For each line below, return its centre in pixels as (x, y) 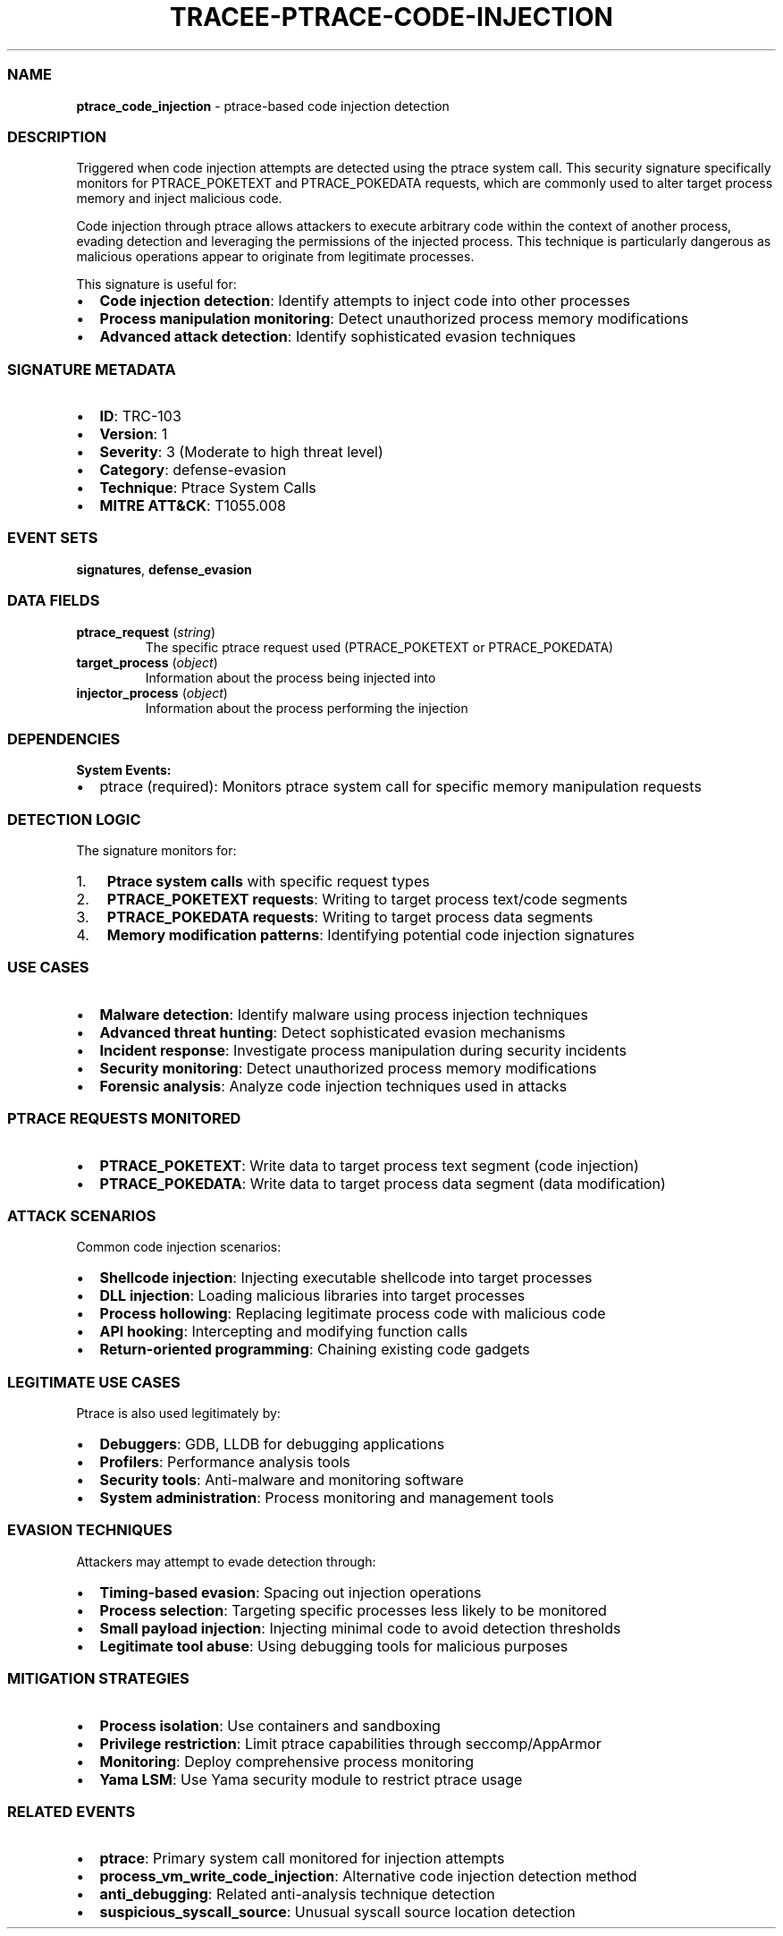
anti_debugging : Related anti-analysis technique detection (297, 1894)
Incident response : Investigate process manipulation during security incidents (363, 1050)
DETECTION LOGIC (74, 819)
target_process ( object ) (147, 662)
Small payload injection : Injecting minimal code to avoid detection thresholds (360, 1628)
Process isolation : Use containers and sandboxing (270, 1725)
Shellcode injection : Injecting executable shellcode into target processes (346, 1278)
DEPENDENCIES (64, 739)
